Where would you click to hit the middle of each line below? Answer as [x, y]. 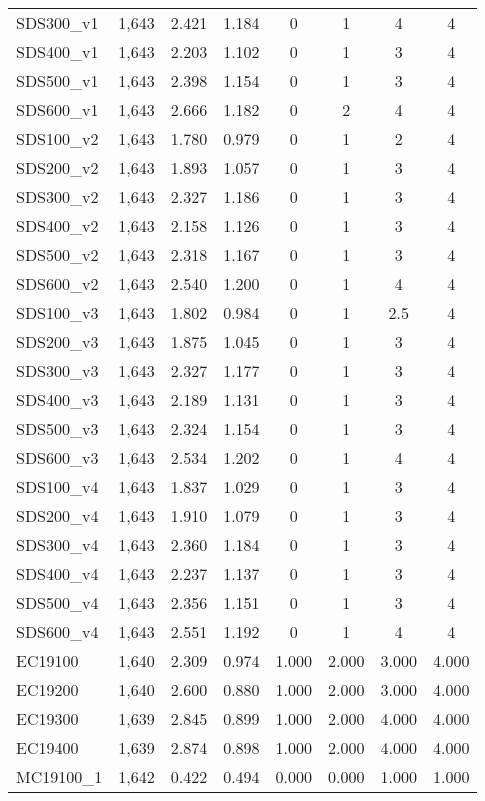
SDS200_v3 [57, 341]
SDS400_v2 [57, 225]
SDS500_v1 [57, 80]
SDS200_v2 [57, 167]
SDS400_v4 [57, 573]
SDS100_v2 [57, 138]
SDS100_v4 [57, 486]
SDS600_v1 [57, 109]
